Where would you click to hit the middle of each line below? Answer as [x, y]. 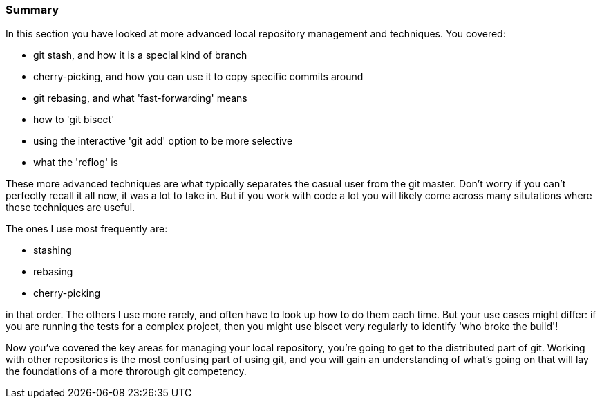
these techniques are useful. [70, 208]
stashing [53, 250]
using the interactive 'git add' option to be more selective [163, 141]
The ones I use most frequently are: [87, 229]
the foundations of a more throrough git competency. [126, 371]
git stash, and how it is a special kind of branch [140, 55]
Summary [32, 10]
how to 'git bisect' [74, 120]
